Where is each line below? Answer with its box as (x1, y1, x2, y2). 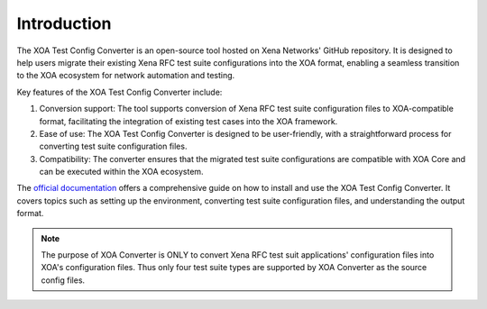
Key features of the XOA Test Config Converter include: (16, 86, 223, 97)
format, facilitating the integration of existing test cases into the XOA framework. (39, 115, 338, 126)
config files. (41, 275, 86, 286)
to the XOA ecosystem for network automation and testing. (16, 70, 235, 81)
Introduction (16, 14, 112, 33)
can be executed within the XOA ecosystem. (39, 167, 204, 177)
